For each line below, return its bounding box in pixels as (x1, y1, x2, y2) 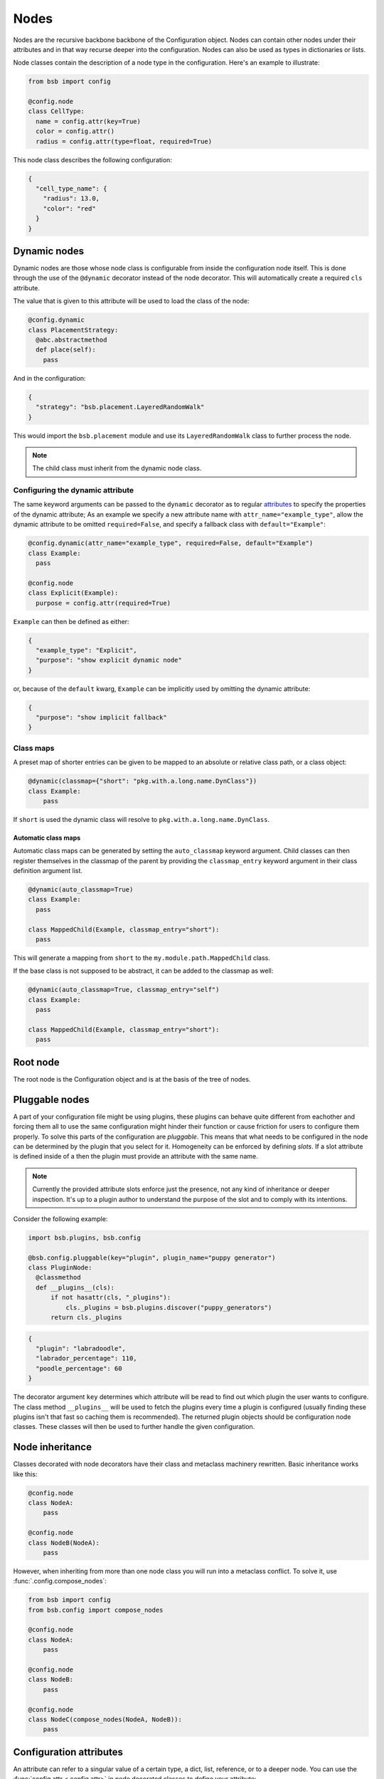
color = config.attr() (36, 127, 115, 135)
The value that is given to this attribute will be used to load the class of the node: (13, 297, 250, 305)
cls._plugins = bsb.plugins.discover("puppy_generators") (65, 1303, 272, 1311)
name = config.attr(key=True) (36, 117, 142, 125)
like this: (13, 1469, 38, 1478)
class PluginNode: (28, 1264, 92, 1272)
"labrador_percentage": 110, (36, 1354, 138, 1363)
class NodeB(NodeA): (28, 1538, 100, 1547)
